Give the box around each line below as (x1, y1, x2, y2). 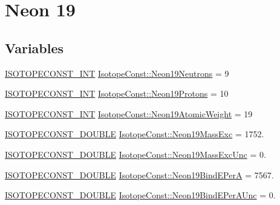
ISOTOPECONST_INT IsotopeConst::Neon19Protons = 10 (5, 87, 229, 100)
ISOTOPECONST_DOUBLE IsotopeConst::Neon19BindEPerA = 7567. (5, 168, 274, 181)
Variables (5, 38, 64, 57)
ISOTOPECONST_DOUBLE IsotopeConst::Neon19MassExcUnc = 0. (5, 148, 266, 160)
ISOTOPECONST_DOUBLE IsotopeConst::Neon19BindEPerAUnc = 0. (5, 189, 276, 201)
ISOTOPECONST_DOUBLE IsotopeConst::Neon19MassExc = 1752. (5, 128, 264, 140)
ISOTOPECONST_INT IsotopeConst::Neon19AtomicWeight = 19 (5, 107, 253, 120)
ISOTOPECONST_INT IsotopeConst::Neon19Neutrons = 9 (5, 67, 229, 79)
